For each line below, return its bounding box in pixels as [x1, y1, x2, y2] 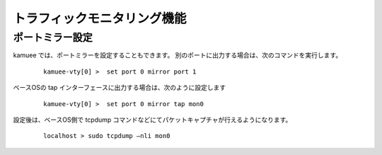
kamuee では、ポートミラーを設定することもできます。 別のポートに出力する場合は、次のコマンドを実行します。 [13, 51, 342, 59]
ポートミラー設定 [13, 31, 93, 44]
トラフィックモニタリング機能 [13, 11, 187, 26]
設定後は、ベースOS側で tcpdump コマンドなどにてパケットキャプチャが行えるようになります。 [13, 115, 292, 124]
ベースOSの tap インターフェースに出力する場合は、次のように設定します [13, 84, 226, 92]
